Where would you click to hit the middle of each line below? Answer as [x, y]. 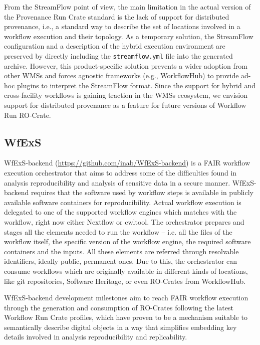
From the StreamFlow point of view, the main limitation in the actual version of [127, 7]
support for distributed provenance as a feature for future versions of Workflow [125, 105]
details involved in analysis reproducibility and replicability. [96, 337]
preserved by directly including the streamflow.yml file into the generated [118, 55]
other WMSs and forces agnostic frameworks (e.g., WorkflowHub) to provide [121, 75]
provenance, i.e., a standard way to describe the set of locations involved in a [122, 26]
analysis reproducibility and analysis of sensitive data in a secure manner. [117, 182]
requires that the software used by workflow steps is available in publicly [142, 192]
